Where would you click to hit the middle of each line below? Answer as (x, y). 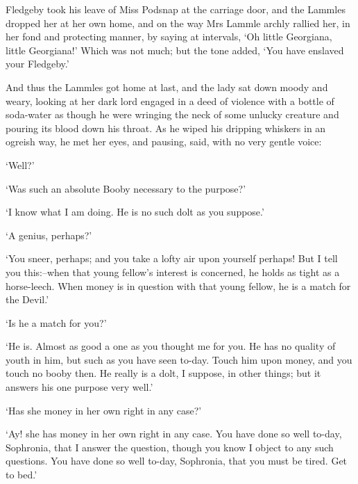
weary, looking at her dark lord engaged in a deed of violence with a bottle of (170, 100)
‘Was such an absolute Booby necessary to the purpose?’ (126, 188)
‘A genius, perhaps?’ (49, 235)
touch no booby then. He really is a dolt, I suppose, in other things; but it (163, 373)
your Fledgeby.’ (37, 64)
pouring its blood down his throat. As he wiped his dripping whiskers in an (166, 128)
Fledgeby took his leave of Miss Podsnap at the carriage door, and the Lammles (176, 9)
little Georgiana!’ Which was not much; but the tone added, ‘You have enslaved (175, 50)
